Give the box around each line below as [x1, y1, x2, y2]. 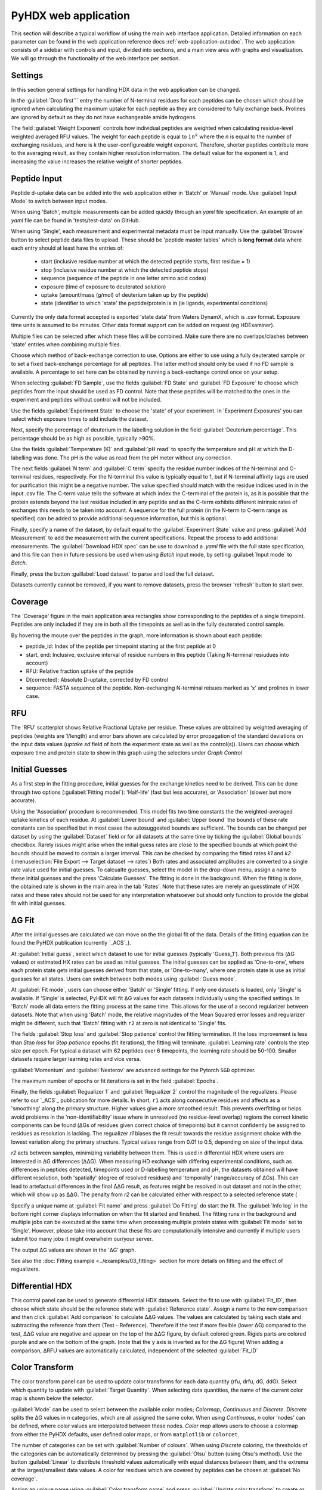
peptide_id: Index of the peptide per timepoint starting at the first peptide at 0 [26, 642, 216, 650]
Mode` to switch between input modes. [11, 197, 107, 205]
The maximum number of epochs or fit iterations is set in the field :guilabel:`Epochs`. [11, 1078, 219, 1085]
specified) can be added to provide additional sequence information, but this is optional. [11, 515, 228, 522]
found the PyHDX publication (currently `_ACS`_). [11, 939, 131, 946]
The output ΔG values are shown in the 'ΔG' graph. [11, 1246, 137, 1253]
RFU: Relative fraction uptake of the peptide [26, 668, 134, 675]
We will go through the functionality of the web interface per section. [11, 54, 180, 62]
